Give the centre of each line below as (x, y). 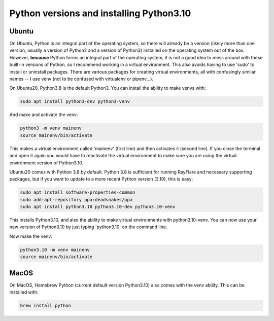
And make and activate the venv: (44, 115)
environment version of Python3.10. (46, 163)
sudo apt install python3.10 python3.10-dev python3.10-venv (98, 207)
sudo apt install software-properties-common (78, 192)
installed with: (24, 292)
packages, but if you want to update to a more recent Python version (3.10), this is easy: (101, 179)
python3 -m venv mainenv (51, 128)
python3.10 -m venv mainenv (55, 249)
